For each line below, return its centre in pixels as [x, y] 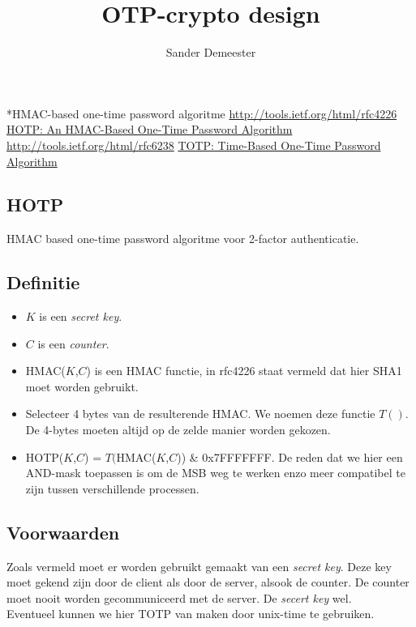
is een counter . [73, 343]
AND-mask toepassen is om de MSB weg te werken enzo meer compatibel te [215, 473]
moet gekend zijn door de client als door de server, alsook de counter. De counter [208, 582]
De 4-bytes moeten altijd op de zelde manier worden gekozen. [178, 430]
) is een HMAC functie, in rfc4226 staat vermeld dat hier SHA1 [244, 371]
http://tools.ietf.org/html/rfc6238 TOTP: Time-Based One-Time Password [194, 145]
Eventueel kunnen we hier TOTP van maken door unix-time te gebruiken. [191, 614]
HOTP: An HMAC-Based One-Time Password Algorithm [150, 129]
